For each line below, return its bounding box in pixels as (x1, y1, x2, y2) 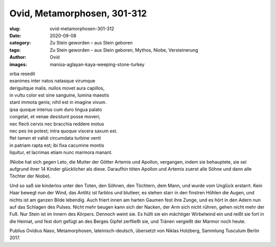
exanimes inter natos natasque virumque (9, 78, 96, 84)
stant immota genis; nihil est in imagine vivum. (9, 99, 107, 105)
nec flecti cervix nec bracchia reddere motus (9, 121, 104, 127)
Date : (9, 32, 21, 38)
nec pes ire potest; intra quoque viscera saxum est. (9, 128, 118, 134)
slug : (9, 26, 20, 32)
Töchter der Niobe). (9, 173, 51, 179)
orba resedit (9, 71, 35, 77)
